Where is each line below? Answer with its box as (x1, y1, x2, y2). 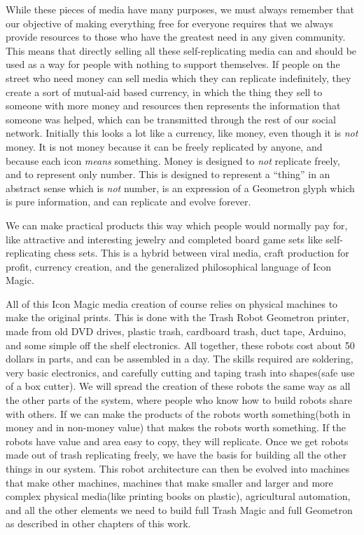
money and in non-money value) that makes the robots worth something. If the (6, 420, 346, 435)
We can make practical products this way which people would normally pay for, (6, 217, 348, 232)
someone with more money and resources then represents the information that (6, 98, 341, 113)
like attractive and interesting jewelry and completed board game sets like (6, 231, 323, 246)
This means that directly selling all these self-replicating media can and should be (6, 43, 357, 57)
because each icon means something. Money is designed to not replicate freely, (6, 153, 340, 168)
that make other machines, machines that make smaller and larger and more (6, 475, 333, 489)
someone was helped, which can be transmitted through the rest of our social (6, 111, 336, 126)
